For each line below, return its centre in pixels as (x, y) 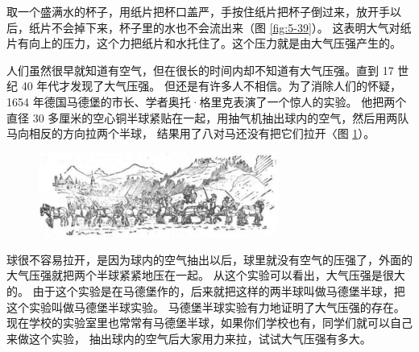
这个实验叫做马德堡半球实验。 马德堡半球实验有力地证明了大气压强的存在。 (206, 306)
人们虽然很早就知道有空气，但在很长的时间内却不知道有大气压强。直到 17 (200, 70)
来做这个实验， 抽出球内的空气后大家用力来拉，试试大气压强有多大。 (189, 338)
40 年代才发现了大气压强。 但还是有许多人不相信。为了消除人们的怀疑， (211, 86)
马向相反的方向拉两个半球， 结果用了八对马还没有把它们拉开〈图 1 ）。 (191, 133)
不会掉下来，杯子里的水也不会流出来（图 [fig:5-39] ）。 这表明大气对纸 (231, 27)
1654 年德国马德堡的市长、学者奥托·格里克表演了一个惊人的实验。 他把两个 (207, 101)
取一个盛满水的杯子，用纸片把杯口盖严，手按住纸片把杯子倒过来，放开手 (198, 11)
